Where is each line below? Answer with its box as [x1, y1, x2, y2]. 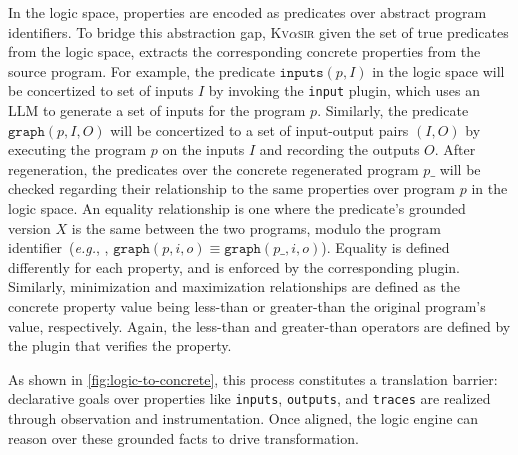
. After [434, 139, 476, 160]
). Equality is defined [321, 237, 450, 258]
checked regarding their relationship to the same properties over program [8, 178, 456, 199]
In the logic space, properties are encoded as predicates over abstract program [8, 2, 487, 22]
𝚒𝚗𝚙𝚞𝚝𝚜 [279, 65, 324, 80]
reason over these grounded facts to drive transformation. [8, 427, 359, 448]
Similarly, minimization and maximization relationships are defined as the [8, 276, 460, 297]
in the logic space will [372, 60, 505, 81]
